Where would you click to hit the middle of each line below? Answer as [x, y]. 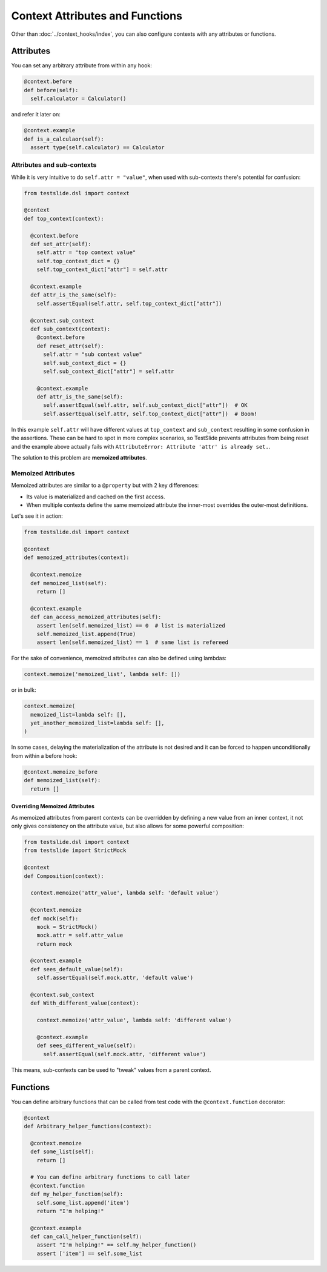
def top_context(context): [64, 219]
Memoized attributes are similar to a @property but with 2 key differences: [105, 486]
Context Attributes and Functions [97, 16]
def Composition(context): [64, 876]
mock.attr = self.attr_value [80, 936]
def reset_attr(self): [70, 346]
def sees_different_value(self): [86, 1046]
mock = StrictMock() [67, 927]
